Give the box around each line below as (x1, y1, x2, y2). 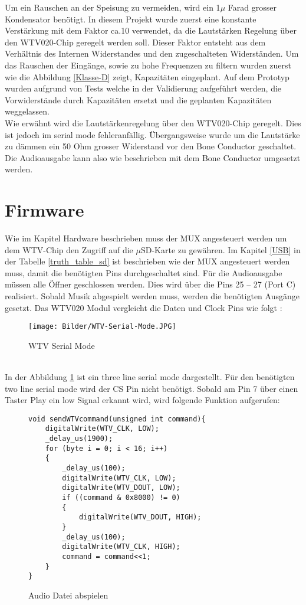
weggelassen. (5, 105, 50, 117)
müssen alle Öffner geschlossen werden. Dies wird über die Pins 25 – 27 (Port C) (5, 278, 296, 290)
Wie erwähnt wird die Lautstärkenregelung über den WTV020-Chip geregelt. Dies (5, 116, 301, 129)
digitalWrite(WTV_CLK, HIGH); (62, 542, 180, 551)
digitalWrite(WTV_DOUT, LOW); (62, 483, 180, 492)
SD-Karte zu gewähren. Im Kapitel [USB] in (140, 243, 301, 256)
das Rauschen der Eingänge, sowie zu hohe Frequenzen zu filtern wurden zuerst (5, 58, 292, 71)
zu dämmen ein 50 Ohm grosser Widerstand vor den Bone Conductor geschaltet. (5, 140, 297, 152)
